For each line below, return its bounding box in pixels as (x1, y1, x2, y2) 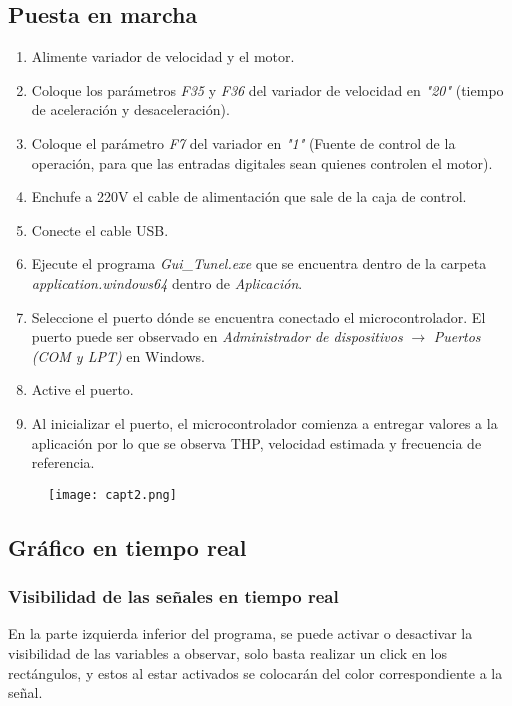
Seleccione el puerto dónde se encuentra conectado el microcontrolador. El (31, 306, 486, 327)
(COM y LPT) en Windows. (31, 345, 206, 366)
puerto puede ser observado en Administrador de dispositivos (31, 326, 403, 347)
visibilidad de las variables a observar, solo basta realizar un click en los (8, 642, 447, 663)
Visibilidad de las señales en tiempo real (8, 584, 339, 609)
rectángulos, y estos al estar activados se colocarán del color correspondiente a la (8, 662, 503, 683)
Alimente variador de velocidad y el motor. (31, 46, 295, 67)
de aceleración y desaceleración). (31, 99, 230, 120)
